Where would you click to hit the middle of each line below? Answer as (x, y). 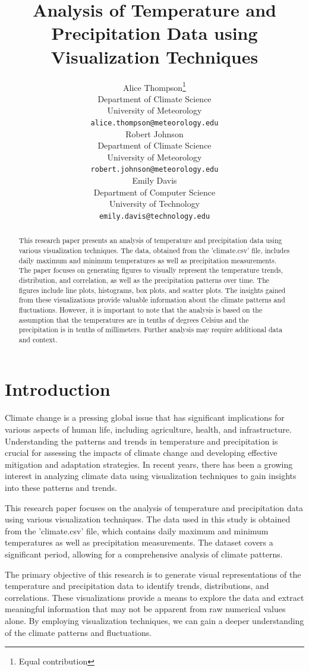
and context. (38, 339)
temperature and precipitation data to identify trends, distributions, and (137, 586)
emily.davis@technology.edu (154, 216)
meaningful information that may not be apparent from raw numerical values (145, 609)
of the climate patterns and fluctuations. (78, 632)
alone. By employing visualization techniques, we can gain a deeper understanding (154, 620)
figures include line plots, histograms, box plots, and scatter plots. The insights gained (152, 290)
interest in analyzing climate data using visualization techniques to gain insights (151, 476)
